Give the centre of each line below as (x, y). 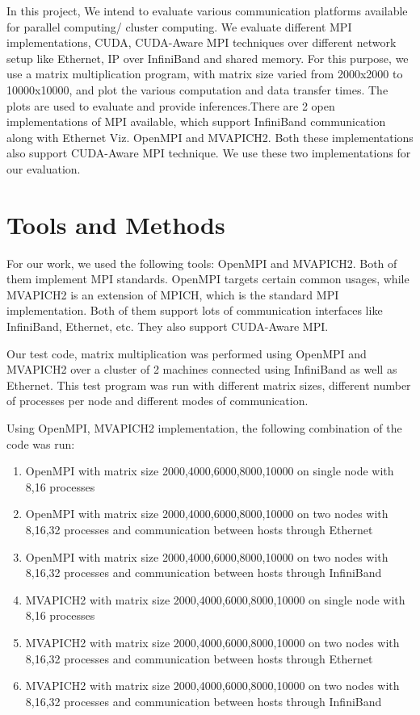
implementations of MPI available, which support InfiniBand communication (196, 121)
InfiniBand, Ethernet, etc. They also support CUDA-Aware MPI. (168, 326)
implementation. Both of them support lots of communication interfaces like (195, 310)
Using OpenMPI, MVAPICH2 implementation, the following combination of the (204, 428)
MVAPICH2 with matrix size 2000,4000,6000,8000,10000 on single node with (215, 599)
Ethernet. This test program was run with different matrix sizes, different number (209, 385)
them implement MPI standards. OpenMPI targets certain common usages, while (208, 279)
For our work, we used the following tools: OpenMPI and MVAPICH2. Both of (202, 263)
